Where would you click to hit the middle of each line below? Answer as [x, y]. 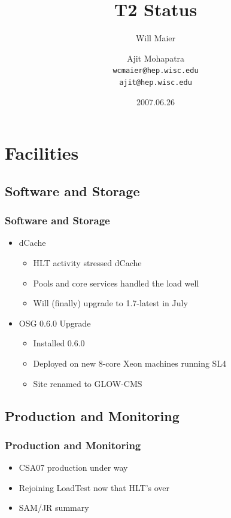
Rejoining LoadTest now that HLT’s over [94, 487]
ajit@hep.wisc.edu [156, 82]
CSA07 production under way [73, 467]
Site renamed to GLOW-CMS [88, 383]
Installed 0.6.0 [59, 343]
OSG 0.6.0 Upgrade [55, 323]
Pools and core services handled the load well [116, 283]
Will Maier [156, 38]
